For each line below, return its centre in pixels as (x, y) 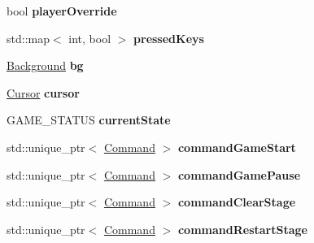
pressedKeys (169, 38)
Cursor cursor (43, 92)
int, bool (90, 38)
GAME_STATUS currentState (89, 120)
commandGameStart (237, 147)
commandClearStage (237, 202)
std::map (28, 38)
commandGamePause (239, 174)
